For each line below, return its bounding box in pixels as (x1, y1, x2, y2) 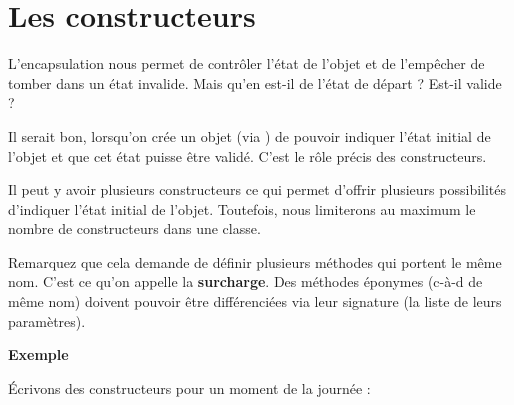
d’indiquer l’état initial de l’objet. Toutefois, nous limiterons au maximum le (8, 198, 476, 219)
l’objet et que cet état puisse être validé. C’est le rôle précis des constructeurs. (8, 145, 487, 166)
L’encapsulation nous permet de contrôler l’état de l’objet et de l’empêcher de (8, 53, 485, 74)
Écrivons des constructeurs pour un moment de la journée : (8, 377, 371, 398)
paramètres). (8, 310, 86, 331)
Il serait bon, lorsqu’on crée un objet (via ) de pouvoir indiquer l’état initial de (8, 125, 491, 146)
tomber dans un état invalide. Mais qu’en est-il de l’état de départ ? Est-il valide (8, 72, 502, 93)
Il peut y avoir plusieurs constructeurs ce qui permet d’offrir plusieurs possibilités (8, 179, 507, 200)
